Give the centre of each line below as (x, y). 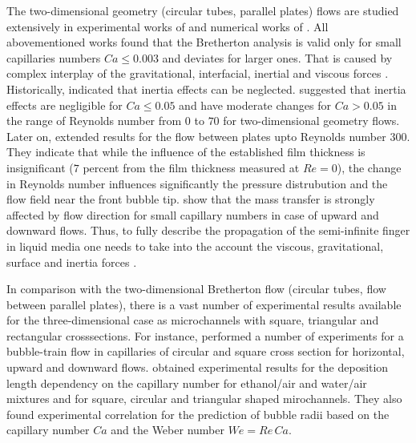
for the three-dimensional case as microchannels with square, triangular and (193, 320)
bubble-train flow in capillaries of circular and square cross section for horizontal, (206, 351)
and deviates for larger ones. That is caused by (277, 57)
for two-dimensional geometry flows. (311, 121)
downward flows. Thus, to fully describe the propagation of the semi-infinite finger (208, 230)
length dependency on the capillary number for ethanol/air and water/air (187, 383)
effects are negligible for (65, 105)
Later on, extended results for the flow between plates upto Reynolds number (196, 136)
